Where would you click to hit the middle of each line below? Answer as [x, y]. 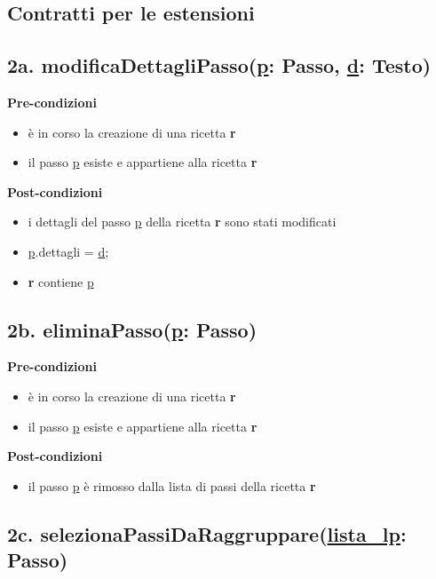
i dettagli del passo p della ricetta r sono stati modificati [182, 222]
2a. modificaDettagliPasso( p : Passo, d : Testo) [219, 65]
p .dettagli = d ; [68, 251]
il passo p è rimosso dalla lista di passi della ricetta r [172, 485]
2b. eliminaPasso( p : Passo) [132, 329]
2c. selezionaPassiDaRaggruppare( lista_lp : [207, 533]
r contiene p [61, 281]
